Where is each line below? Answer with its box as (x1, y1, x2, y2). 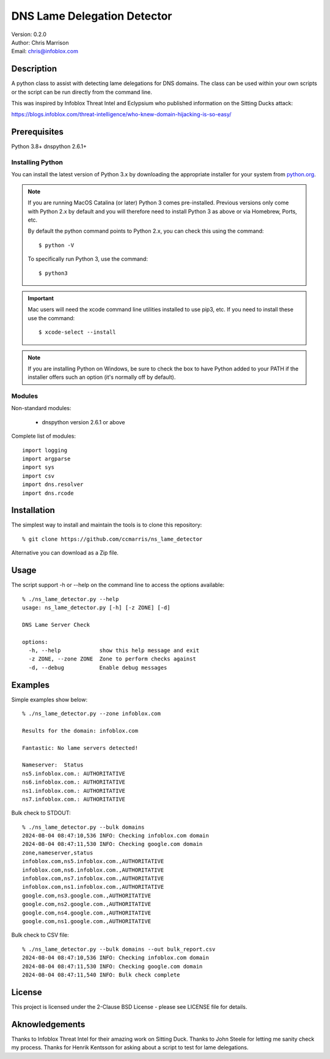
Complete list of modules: (11, 432, 76, 440)
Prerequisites (11, 127, 64, 137)
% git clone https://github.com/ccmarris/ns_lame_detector (22, 536, 203, 542)
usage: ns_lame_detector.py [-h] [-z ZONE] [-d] (22, 604, 170, 611)
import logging (22, 447, 68, 454)
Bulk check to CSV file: (11, 931, 70, 939)
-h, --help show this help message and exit (28, 646, 200, 654)
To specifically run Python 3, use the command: (28, 255, 148, 263)
